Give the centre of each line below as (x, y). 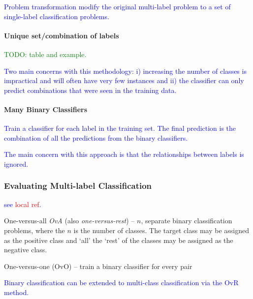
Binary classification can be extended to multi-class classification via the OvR (121, 283)
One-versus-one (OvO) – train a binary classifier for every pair (98, 266)
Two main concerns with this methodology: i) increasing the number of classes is (125, 71)
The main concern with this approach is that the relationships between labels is (124, 154)
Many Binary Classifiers (46, 109)
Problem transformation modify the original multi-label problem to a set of (117, 6)
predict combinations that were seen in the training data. (90, 90)
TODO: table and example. (45, 54)
